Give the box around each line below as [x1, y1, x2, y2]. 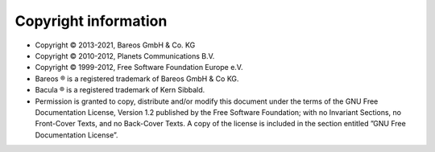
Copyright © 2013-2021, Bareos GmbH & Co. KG [35, 40, 196, 50]
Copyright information [14, 12, 168, 30]
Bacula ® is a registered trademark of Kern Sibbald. [35, 85, 205, 95]
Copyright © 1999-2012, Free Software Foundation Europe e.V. [35, 63, 243, 72]
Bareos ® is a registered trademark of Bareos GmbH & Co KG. [35, 73, 239, 84]
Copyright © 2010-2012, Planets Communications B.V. [35, 51, 215, 60]
